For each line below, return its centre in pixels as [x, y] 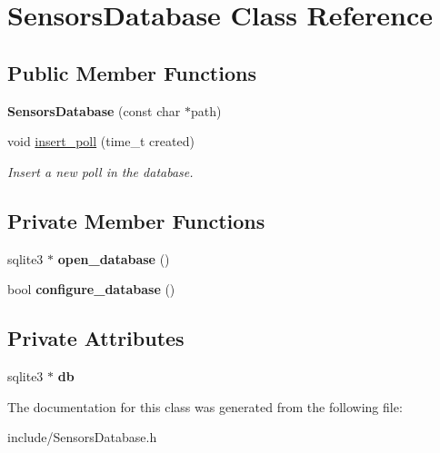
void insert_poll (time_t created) [101, 141]
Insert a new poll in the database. [100, 171]
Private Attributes [96, 338]
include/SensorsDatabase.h [82, 437]
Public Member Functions [132, 72]
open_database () [114, 258]
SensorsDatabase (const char [94, 110]
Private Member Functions [136, 220]
